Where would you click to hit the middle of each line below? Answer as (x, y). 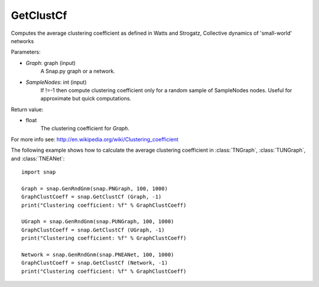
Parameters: (26, 52)
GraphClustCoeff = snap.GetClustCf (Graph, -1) (92, 197)
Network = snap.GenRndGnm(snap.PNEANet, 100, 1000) (98, 255)
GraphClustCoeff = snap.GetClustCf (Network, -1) (95, 263)
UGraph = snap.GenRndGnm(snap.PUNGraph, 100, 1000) (98, 222)
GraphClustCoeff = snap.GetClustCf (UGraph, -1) (93, 230)
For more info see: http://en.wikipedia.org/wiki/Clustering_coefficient (95, 139)
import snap (39, 172)
